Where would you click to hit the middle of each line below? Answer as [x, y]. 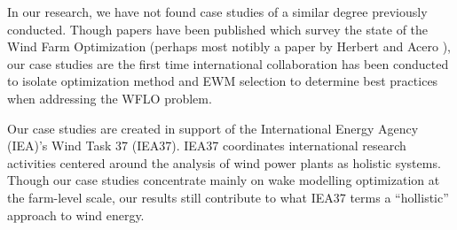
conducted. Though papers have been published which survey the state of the [218, 29]
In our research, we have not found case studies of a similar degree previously [217, 11]
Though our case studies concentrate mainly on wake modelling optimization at [224, 180]
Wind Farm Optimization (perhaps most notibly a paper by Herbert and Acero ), [229, 46]
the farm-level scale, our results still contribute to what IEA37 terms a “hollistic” [228, 197]
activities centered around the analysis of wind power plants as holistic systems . [224, 162]
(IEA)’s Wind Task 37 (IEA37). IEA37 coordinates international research [207, 146]
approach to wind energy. [76, 215]
